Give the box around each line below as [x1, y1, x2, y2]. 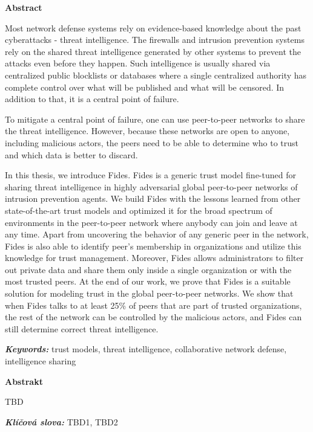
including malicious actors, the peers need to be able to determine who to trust [5, 136, 299, 149]
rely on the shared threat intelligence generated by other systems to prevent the [5, 45, 301, 57]
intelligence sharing [5, 355, 76, 367]
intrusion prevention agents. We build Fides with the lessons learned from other [5, 192, 301, 205]
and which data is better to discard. [5, 148, 138, 161]
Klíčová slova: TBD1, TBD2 [5, 415, 118, 428]
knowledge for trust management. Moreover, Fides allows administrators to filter [5, 251, 304, 264]
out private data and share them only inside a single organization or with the [5, 263, 292, 276]
